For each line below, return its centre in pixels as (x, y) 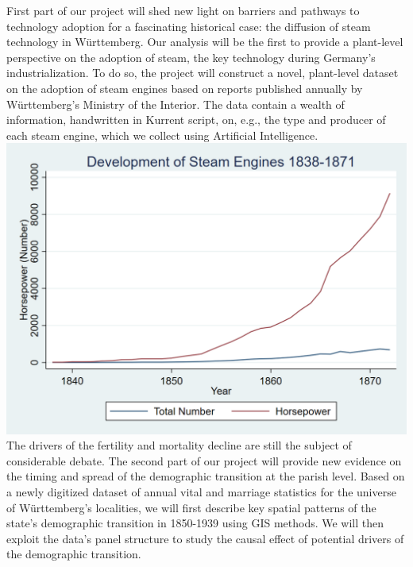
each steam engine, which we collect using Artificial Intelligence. (162, 135)
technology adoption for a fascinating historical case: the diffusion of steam (189, 26)
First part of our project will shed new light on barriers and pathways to (183, 10)
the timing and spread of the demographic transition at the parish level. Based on (206, 476)
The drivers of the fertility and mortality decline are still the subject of (179, 445)
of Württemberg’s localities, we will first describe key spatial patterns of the (191, 507)
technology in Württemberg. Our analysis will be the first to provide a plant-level (205, 42)
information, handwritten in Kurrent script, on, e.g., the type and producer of (196, 120)
